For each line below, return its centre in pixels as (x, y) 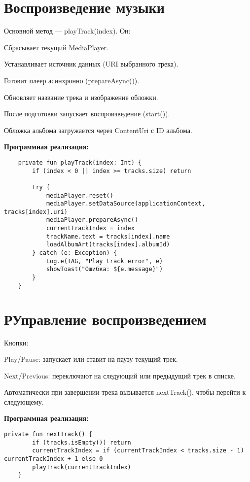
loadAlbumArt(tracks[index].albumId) (108, 245)
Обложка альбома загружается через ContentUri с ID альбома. (98, 130)
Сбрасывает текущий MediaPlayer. (56, 47)
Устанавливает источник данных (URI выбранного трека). (91, 64)
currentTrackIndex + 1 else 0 (54, 459)
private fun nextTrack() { (48, 434)
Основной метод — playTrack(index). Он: (67, 31)
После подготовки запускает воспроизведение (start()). (87, 114)
